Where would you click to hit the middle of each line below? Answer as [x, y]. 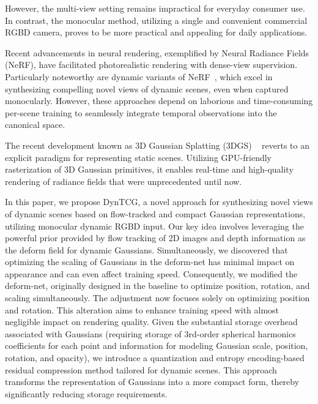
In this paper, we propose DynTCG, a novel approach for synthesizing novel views [159, 202]
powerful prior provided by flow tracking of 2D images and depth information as [155, 238]
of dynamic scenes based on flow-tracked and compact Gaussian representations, [155, 213]
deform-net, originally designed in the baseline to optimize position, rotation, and [157, 286]
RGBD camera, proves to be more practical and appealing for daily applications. [156, 32]
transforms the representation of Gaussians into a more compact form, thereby [152, 382]
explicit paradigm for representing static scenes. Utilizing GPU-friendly [138, 157]
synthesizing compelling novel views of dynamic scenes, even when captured [147, 88]
